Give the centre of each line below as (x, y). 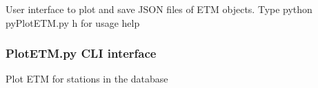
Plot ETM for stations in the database (87, 79)
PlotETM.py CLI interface (81, 53)
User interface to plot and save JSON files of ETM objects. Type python (159, 9)
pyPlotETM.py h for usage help (73, 22)
